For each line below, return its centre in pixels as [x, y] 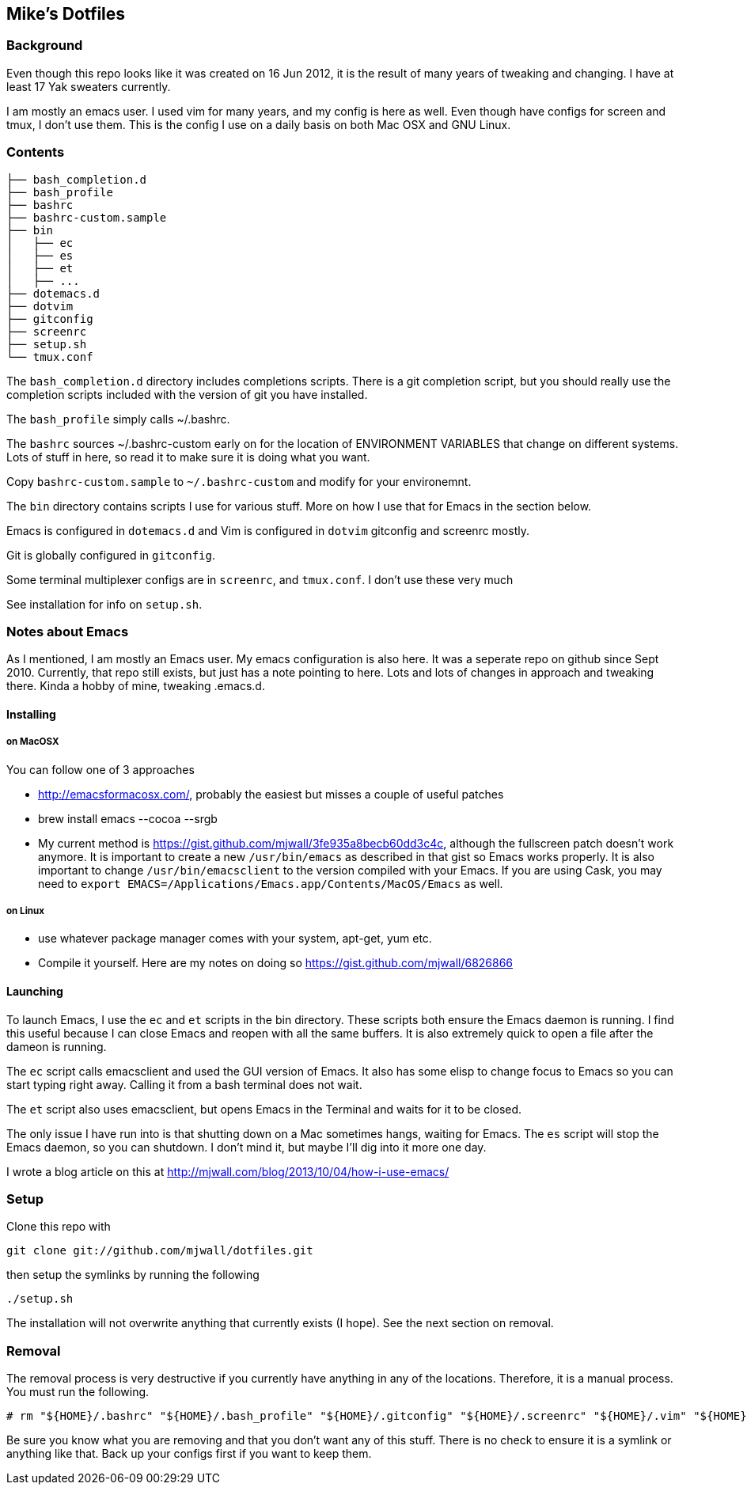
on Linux [25, 911]
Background [45, 46]
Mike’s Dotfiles [66, 14]
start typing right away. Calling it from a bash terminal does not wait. [184, 1084]
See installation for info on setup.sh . [104, 604]
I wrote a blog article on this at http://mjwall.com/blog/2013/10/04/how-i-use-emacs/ [228, 1171]
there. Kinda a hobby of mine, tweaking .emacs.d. [136, 686]
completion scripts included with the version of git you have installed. [187, 394]
